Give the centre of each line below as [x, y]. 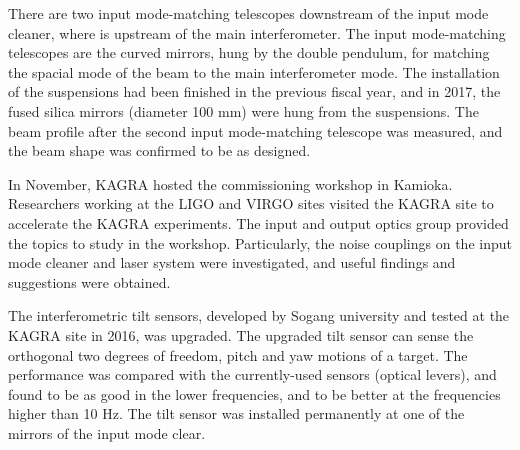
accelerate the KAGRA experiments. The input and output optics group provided [258, 222]
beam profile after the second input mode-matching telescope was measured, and [255, 130]
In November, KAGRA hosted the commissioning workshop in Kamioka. [230, 183]
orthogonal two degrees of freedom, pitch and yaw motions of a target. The [238, 354]
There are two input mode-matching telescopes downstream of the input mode [248, 13]
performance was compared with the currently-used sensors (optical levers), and [252, 374]
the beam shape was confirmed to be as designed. [159, 150]
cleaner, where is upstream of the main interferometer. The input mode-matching [257, 32]
